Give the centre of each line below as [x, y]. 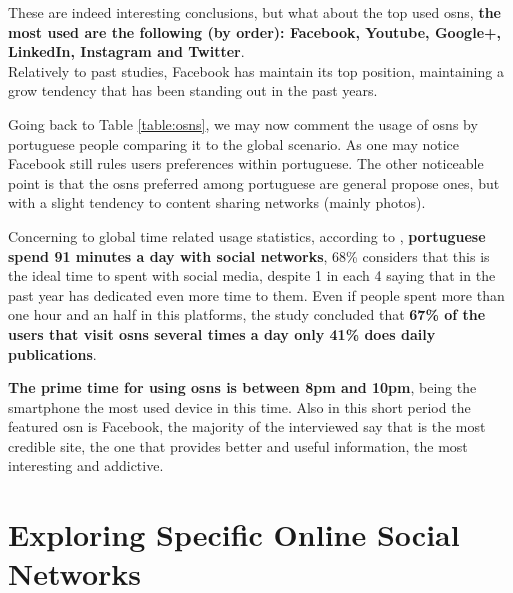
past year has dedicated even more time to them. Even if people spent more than [256, 294]
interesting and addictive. [86, 465]
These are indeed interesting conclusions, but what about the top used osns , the [254, 12]
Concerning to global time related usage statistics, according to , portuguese [247, 235]
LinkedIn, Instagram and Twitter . [126, 51]
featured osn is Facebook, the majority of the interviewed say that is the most [247, 426]
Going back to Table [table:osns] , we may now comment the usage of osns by [243, 123]
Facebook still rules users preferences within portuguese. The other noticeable [246, 163]
